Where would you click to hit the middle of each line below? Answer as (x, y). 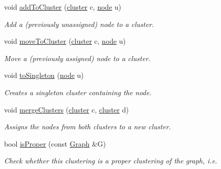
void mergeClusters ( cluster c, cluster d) (67, 109)
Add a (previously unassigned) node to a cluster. (79, 24)
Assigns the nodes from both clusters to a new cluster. (88, 126)
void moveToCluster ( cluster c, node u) (65, 41)
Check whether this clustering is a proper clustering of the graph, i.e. (111, 161)
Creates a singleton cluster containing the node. (78, 92)
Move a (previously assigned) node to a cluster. (77, 58)
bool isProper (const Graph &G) (55, 143)
